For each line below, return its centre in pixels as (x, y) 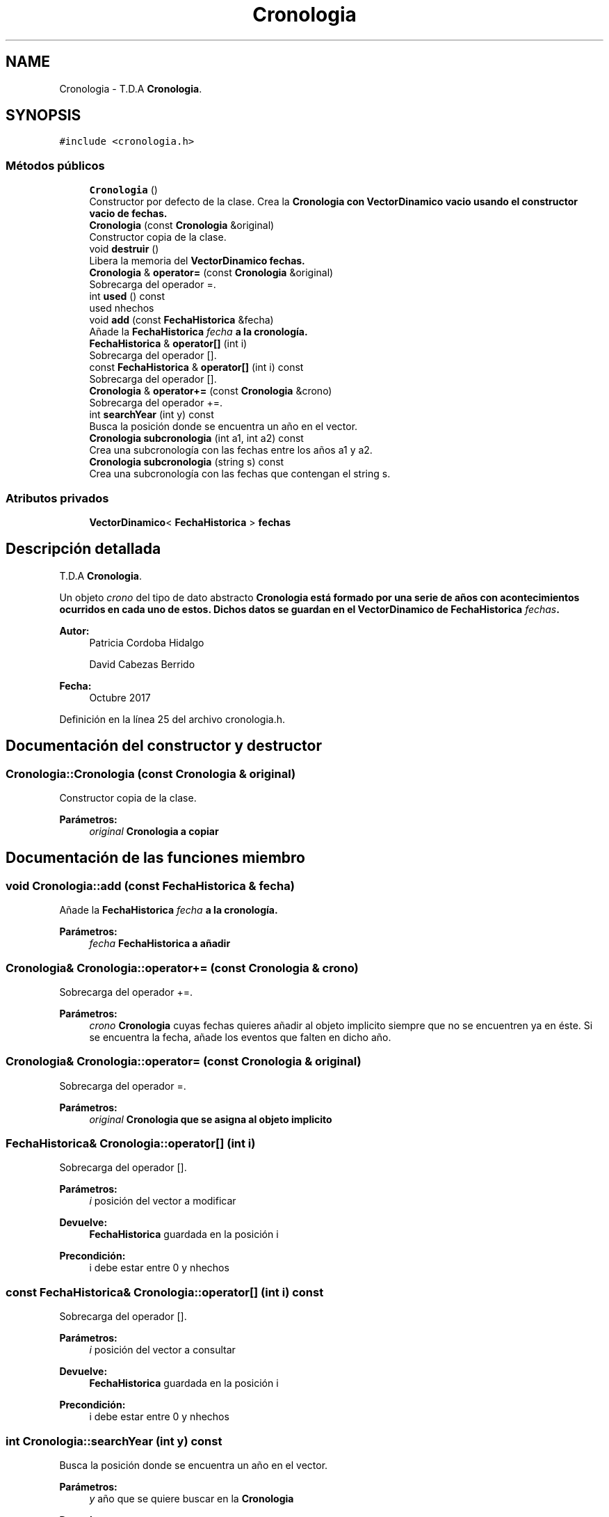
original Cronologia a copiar (154, 831)
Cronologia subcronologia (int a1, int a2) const (196, 438)
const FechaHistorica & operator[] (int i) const (196, 367)
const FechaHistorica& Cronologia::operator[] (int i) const (165, 1292)
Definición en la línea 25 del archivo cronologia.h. (172, 719)
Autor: (74, 630)
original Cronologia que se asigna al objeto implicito (211, 1119)
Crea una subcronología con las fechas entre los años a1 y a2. (231, 450)
